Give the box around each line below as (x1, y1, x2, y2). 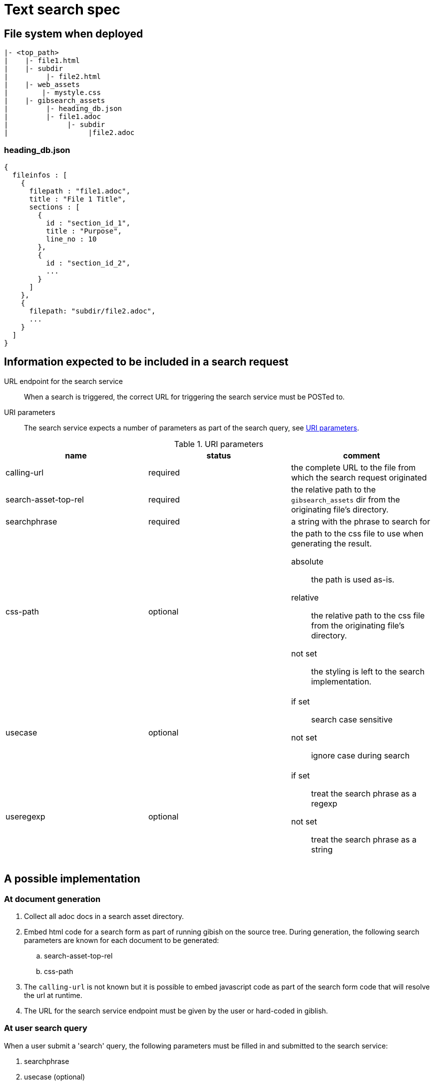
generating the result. (291, 538, 372, 548)
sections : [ (29, 202, 80, 211)
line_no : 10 (46, 234, 97, 243)
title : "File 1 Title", (29, 194, 126, 203)
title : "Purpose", (46, 226, 122, 235)
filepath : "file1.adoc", (29, 186, 130, 195)
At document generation (4, 893, 101, 904)
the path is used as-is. (311, 574, 395, 584)
